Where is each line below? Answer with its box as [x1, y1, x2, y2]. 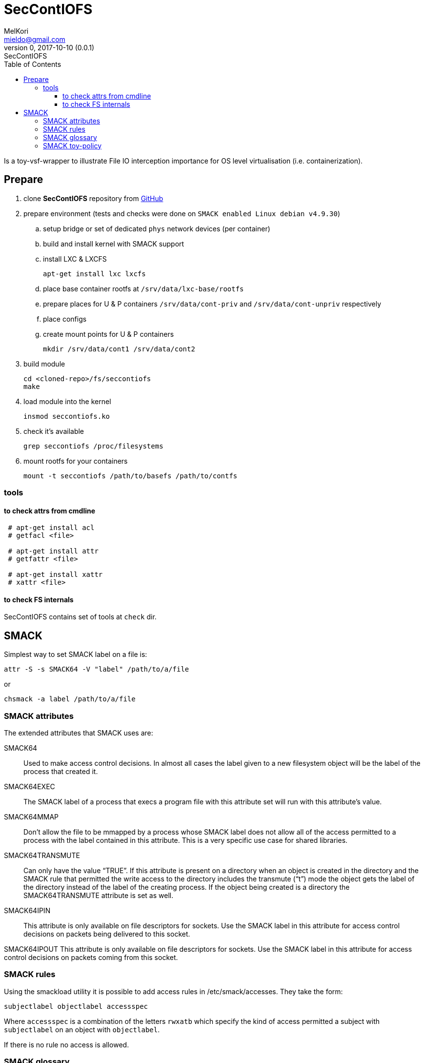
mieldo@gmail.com [4, 35, 65, 43]
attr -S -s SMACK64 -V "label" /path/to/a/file [4, 665, 189, 674]
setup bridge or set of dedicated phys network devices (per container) [43, 224, 270, 233]
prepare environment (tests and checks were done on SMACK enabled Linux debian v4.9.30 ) [23, 209, 340, 218]
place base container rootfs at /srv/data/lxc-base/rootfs [43, 284, 244, 293]
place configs [43, 314, 87, 323]
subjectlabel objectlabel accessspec [4, 1002, 148, 1010]
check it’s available [23, 427, 84, 435]
